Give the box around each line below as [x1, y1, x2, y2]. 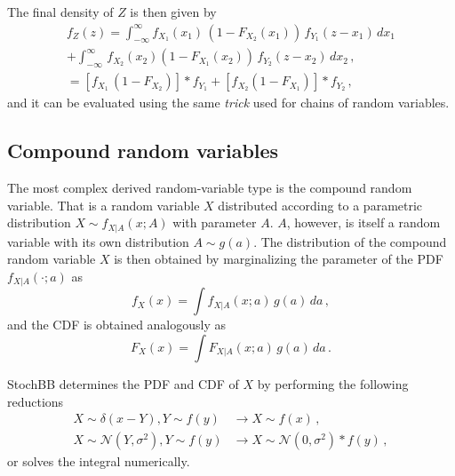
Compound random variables [7, 137, 279, 164]
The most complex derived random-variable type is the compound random [7, 178, 412, 197]
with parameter [172, 213, 257, 232]
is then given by [130, 3, 217, 20]
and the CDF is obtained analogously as [7, 315, 227, 334]
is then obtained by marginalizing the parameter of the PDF [114, 250, 443, 268]
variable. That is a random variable [7, 195, 200, 214]
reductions [7, 392, 64, 410]
